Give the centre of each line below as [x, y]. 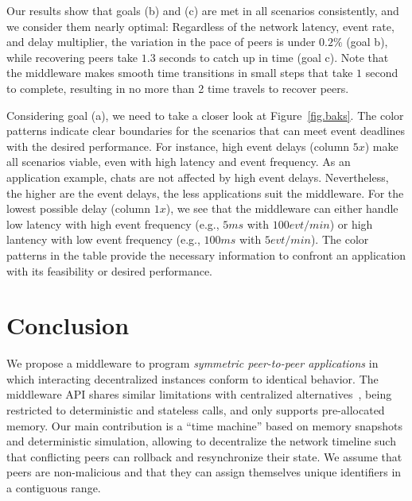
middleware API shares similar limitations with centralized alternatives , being [199, 394]
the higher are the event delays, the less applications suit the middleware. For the [205, 193]
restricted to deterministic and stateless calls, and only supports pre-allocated [196, 410]
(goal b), [367, 42]
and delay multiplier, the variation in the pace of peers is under [161, 42]
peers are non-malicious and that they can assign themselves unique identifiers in [204, 472]
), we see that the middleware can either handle [282, 208]
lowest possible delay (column [79, 208]
